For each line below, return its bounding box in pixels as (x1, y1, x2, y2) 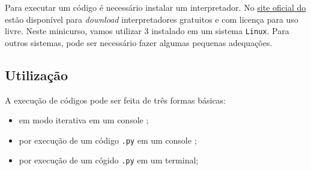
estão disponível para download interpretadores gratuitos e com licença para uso (5, 13, 298, 25)
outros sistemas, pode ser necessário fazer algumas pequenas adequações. (5, 36, 273, 48)
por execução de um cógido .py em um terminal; (19, 154, 199, 166)
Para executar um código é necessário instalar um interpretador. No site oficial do (5, 1, 306, 13)
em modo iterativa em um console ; (19, 114, 149, 126)
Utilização (5, 65, 68, 84)
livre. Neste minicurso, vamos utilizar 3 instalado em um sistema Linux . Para (5, 25, 289, 37)
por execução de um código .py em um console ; (19, 133, 197, 146)
